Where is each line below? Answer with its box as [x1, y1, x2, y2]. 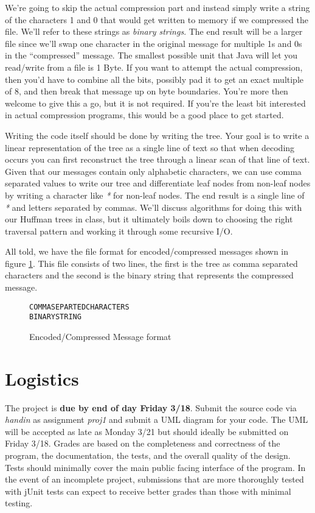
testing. [5, 497, 33, 509]
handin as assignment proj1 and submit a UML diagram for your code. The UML [5, 413, 308, 426]
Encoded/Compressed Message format [29, 330, 171, 342]
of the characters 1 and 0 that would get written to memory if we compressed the [5, 13, 308, 26]
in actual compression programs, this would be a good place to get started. [5, 108, 284, 121]
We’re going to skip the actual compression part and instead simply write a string [5, 1, 310, 13]
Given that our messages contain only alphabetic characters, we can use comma [5, 165, 302, 177]
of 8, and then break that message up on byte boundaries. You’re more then [5, 85, 288, 97]
